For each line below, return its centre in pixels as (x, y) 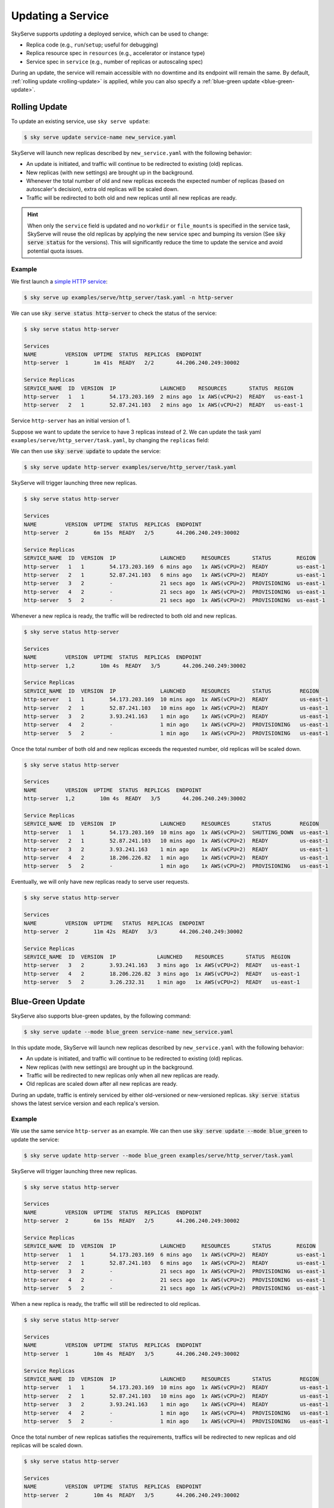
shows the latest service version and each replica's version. (85, 1103)
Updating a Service (60, 16)
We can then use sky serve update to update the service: (86, 451)
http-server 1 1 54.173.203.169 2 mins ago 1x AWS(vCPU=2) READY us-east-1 (163, 396)
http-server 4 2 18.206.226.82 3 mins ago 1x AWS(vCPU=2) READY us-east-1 (162, 974)
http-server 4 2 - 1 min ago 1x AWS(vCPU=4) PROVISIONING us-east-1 (176, 1413)
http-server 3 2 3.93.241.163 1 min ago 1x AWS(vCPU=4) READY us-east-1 (176, 1405)
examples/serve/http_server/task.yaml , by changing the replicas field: (110, 440)
